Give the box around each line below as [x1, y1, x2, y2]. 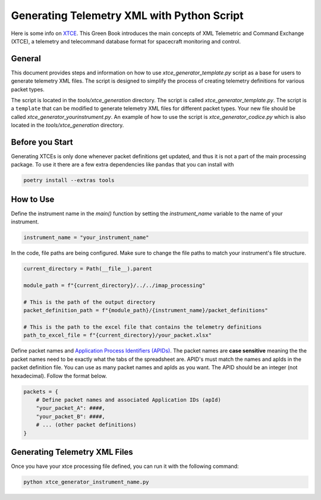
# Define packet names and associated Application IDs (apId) [36, 396, 221, 403]
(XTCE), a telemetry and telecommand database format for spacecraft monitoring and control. [11, 37, 241, 45]
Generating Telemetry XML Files [11, 446, 133, 457]
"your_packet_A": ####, [36, 405, 105, 411]
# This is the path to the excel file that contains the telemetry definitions [23, 324, 262, 331]
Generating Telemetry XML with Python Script [11, 9, 244, 22]
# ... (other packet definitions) [36, 422, 137, 428]
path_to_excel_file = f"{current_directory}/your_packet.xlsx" [23, 332, 212, 339]
